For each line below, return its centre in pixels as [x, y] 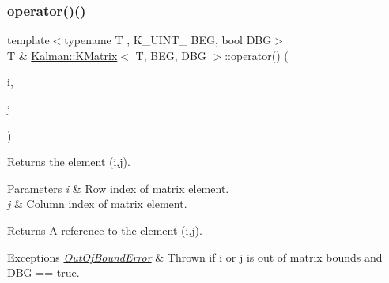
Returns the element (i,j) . [69, 162]
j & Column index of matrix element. [97, 204]
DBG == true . [43, 272]
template [28, 40]
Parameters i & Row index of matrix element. [118, 188]
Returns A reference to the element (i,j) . [105, 230]
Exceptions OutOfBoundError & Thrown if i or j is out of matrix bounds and [195, 257]
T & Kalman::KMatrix [62, 55]
